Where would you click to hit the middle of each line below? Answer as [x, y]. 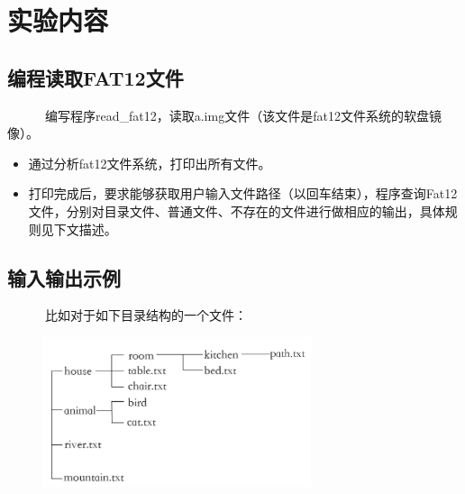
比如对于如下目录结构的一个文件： [146, 315]
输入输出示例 [64, 277]
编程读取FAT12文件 [96, 77]
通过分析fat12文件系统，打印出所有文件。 [150, 163]
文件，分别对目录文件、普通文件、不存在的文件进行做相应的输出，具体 [237, 210]
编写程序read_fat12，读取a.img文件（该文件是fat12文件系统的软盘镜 [243, 115]
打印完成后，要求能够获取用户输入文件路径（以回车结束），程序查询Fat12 [243, 193]
